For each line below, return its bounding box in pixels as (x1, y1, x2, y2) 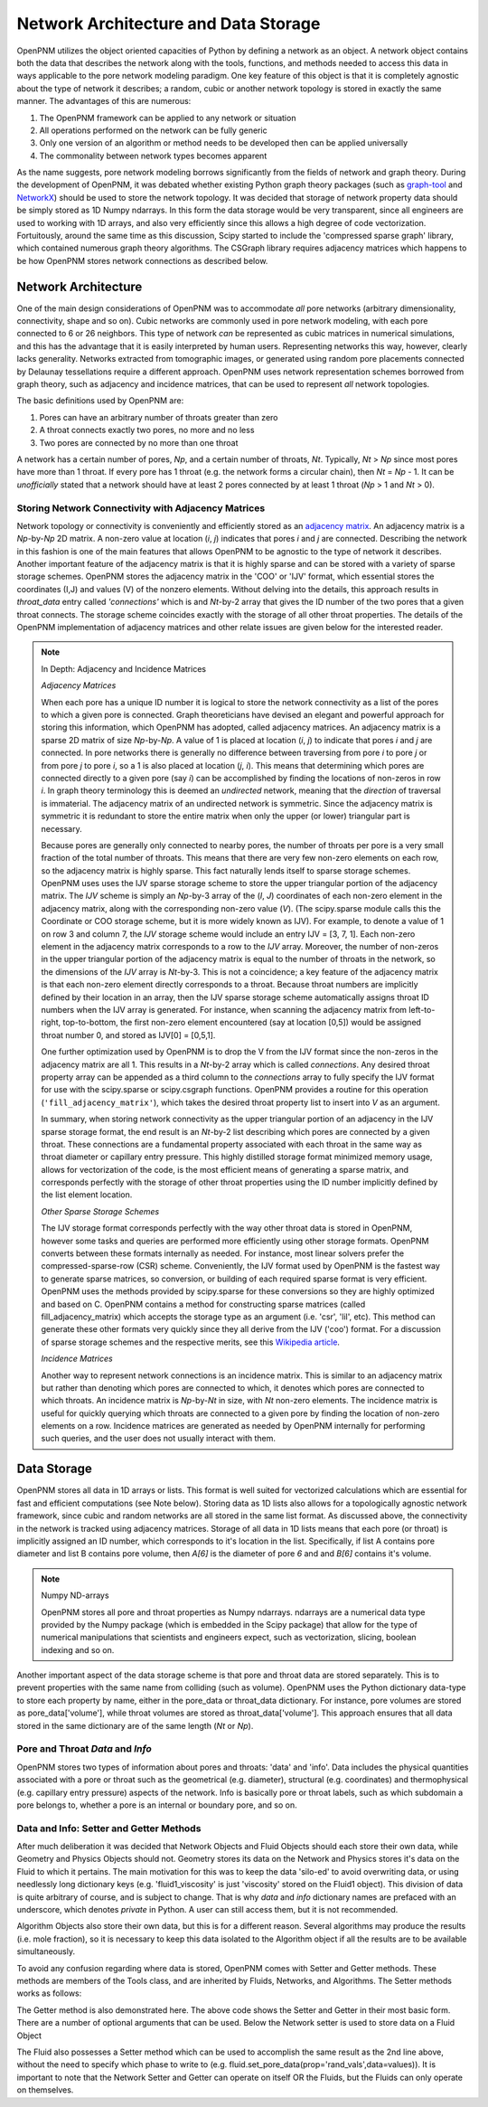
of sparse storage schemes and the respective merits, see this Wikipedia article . (41, 1337, 341, 1347)
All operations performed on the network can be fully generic (39, 125, 267, 136)
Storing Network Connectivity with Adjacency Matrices (16, 502, 266, 515)
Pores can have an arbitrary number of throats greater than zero (39, 411, 278, 422)
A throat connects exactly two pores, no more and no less (39, 425, 255, 436)
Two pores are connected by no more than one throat (39, 437, 239, 448)
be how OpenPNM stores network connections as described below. (16, 255, 268, 266)
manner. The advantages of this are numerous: (16, 96, 192, 107)
